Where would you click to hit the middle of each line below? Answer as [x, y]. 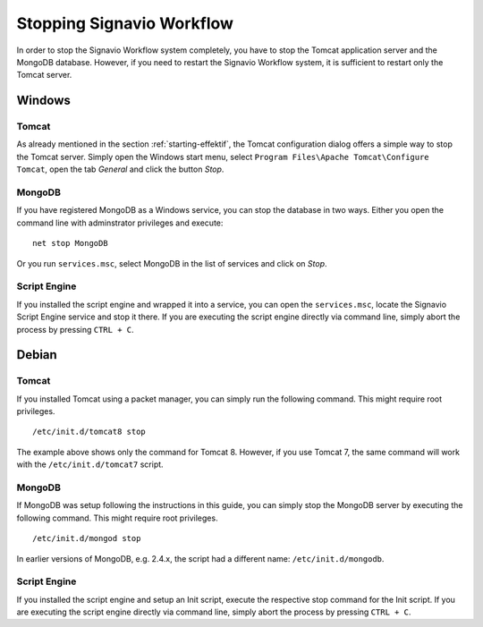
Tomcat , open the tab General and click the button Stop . [120, 169]
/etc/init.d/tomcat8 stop [89, 432]
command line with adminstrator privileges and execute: [120, 223]
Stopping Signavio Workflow [125, 23]
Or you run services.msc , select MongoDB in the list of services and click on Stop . [172, 263]
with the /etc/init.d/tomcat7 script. [90, 464]
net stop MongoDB [70, 243]
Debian [37, 355]
